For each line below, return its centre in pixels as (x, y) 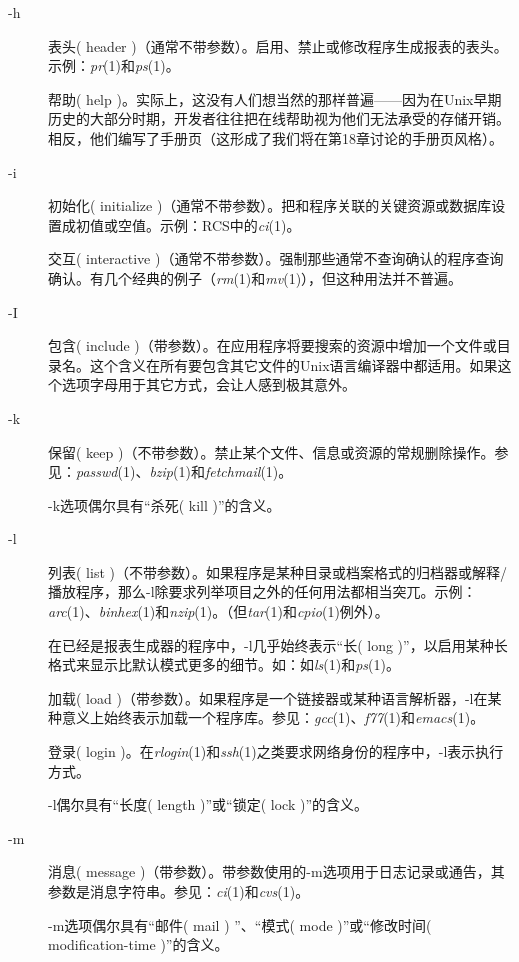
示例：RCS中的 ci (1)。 (230, 224)
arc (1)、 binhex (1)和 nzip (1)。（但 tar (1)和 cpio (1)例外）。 (218, 611)
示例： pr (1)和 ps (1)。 (114, 65)
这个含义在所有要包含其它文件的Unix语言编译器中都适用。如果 (293, 364)
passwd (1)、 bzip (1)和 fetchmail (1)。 (184, 471)
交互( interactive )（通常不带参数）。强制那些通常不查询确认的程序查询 (276, 258)
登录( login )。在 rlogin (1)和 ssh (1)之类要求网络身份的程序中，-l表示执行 (276, 751)
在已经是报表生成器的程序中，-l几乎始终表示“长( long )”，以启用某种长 (278, 644)
